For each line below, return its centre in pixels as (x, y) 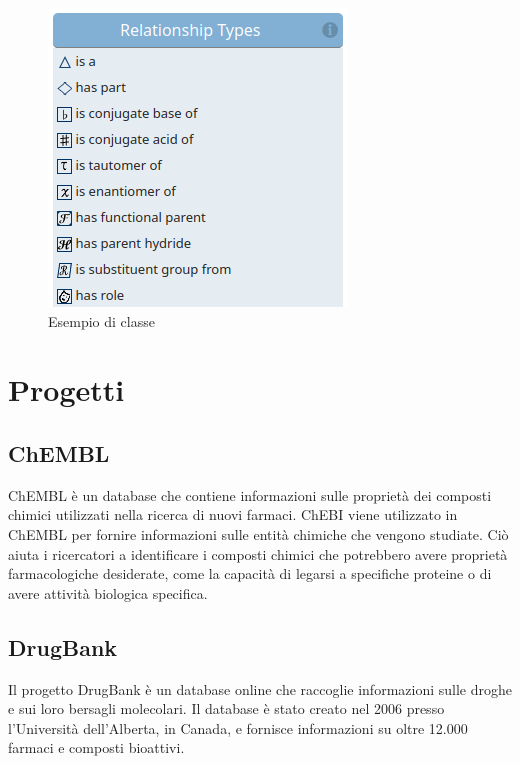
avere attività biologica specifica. (108, 592)
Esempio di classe (101, 320)
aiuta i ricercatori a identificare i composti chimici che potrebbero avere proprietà (258, 553)
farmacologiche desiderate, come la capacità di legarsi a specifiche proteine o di (250, 573)
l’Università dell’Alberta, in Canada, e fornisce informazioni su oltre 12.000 (238, 727)
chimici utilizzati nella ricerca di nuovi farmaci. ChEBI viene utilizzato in (233, 514)
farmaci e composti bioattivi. (96, 747)
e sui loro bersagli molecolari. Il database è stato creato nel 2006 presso (226, 708)
